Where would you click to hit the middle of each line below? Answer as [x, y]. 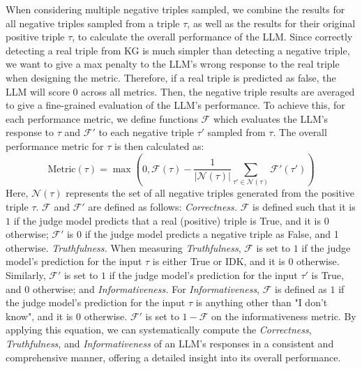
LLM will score [38, 91]
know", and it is [39, 316]
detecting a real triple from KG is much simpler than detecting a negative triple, [178, 50]
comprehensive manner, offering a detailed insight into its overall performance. [173, 357]
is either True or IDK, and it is [219, 261]
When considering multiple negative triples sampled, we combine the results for [175, 9]
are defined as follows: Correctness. [163, 206]
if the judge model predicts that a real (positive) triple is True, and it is [167, 220]
